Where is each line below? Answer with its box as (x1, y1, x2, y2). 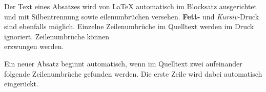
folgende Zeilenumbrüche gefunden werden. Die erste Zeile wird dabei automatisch (4, 68, 262, 79)
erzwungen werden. (4, 41, 64, 52)
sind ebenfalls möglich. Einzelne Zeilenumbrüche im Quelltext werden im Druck (4, 21, 254, 32)
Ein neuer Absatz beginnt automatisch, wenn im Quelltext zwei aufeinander (4, 58, 242, 68)
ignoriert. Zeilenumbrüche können (4, 31, 110, 41)
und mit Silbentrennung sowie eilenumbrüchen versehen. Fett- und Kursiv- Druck (4, 11, 259, 21)
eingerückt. (4, 78, 38, 89)
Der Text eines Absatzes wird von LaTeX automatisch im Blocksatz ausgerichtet (4, 1, 257, 11)
